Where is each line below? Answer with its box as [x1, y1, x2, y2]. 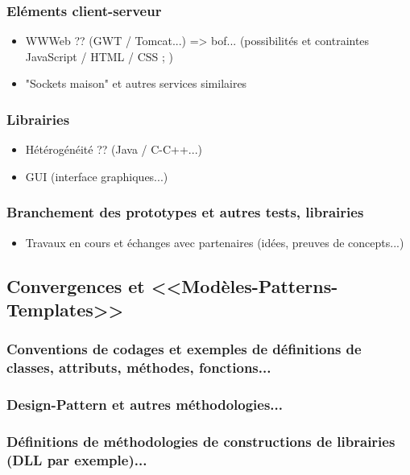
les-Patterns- [230, 273, 338, 298]
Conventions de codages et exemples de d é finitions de [6, 339, 362, 359]
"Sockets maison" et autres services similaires [25, 75, 247, 92]
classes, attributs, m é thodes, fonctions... [6, 357, 271, 378]
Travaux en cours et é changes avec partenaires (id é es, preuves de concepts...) [25, 233, 404, 250]
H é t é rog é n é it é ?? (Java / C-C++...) [25, 141, 202, 158]
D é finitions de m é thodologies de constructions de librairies [6, 431, 396, 451]
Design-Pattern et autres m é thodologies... [6, 394, 284, 415]
